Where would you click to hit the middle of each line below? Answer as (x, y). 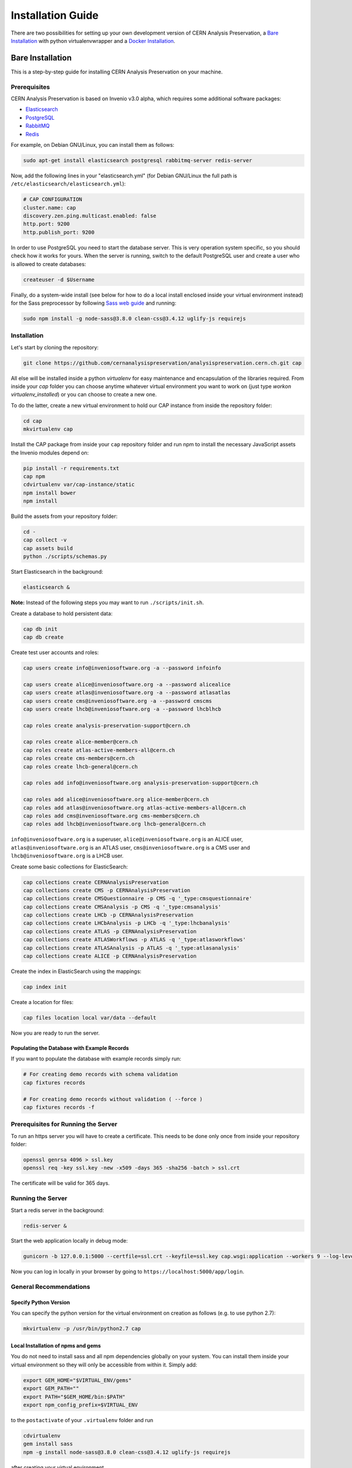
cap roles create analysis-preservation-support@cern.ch (107, 725)
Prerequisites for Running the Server (64, 1124)
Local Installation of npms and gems (56, 1345)
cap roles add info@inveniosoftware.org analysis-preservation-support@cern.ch (141, 783)
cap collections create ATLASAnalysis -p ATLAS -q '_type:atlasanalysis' (131, 948)
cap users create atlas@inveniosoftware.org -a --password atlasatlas (127, 693)
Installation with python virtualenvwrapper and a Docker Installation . (93, 41)
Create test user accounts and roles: (55, 652)
